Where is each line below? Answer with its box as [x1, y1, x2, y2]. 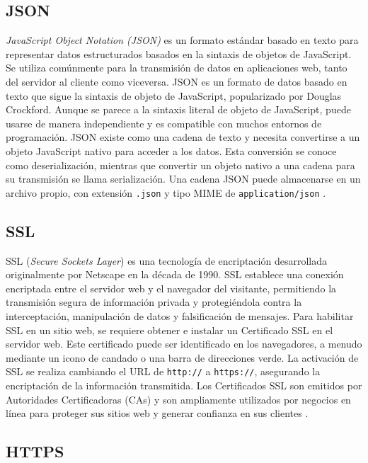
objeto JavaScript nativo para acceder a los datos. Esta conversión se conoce [6, 143, 337, 158]
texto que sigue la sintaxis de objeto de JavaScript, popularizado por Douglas [6, 88, 342, 103]
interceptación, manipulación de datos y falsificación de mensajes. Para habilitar [6, 308, 354, 323]
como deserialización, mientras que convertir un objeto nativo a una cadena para [6, 157, 355, 172]
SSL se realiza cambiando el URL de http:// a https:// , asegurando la [6, 364, 321, 379]
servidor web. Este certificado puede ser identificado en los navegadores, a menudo [6, 336, 362, 351]
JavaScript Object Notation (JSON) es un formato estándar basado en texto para [6, 33, 359, 47]
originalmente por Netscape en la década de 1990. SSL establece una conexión [6, 267, 344, 282]
